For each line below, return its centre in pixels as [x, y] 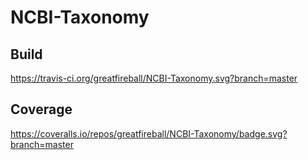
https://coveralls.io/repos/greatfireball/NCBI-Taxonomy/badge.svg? [149, 133]
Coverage [41, 109]
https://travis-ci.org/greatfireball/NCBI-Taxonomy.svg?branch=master [154, 78]
